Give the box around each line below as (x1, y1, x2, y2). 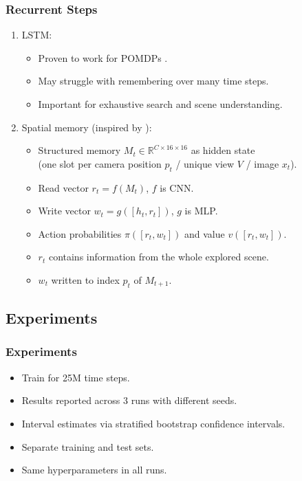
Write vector (38, 203, 91, 218)
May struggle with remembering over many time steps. (38, 74, 269, 88)
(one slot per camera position (38, 156, 162, 170)
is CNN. (160, 180, 194, 194)
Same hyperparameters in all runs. (21, 462, 167, 477)
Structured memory (38, 143, 121, 157)
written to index (51, 272, 120, 287)
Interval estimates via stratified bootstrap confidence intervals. (21, 416, 285, 430)
